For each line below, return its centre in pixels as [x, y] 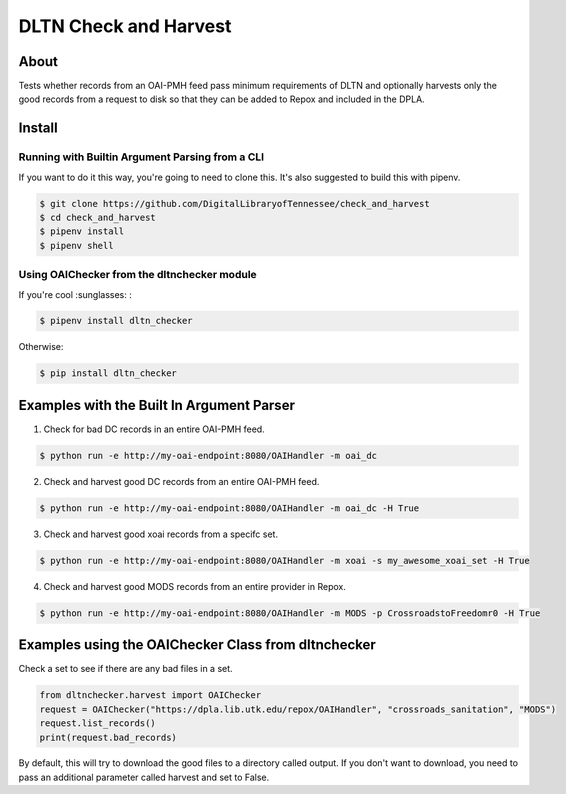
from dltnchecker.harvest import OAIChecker [150, 695]
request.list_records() [98, 723]
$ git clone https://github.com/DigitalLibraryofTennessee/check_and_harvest [234, 203]
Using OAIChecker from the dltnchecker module [137, 275]
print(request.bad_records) [108, 737]
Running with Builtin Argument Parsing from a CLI [141, 157]
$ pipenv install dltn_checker [116, 321]
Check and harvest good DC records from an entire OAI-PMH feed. [181, 481]
